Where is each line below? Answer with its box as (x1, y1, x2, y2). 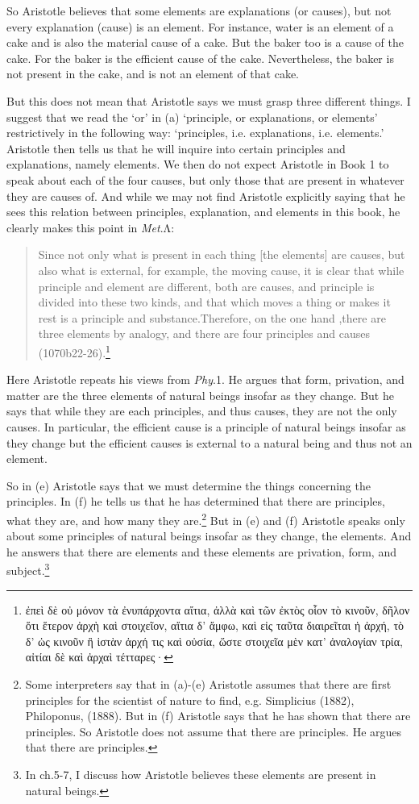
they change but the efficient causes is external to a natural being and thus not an (6, 434, 413, 451)
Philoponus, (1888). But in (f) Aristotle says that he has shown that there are (25, 707, 411, 724)
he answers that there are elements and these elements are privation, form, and (6, 543, 396, 560)
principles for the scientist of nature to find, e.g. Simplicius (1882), (25, 691, 355, 708)
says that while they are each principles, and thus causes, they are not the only (6, 402, 397, 419)
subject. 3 (6, 560, 50, 578)
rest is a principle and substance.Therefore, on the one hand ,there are (38, 309, 386, 326)
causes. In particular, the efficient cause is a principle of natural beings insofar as (6, 418, 406, 435)
